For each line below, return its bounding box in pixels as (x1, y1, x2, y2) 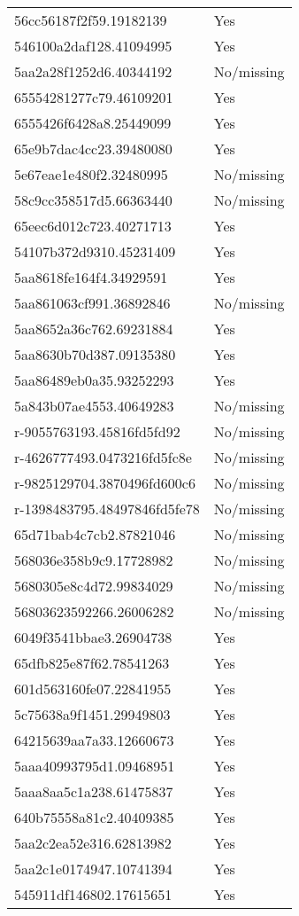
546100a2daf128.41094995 (14, 35, 172, 56)
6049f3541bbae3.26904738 (14, 627, 172, 647)
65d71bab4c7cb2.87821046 (14, 524, 176, 544)
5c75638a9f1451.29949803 (14, 704, 171, 724)
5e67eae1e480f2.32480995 (14, 164, 168, 184)
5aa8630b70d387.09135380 (14, 344, 176, 364)
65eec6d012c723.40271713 (14, 215, 172, 236)
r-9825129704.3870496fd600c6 (14, 473, 195, 493)
